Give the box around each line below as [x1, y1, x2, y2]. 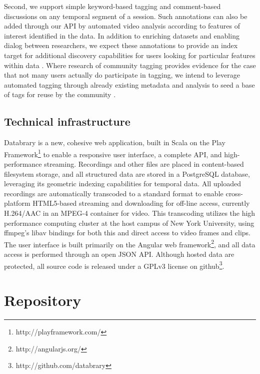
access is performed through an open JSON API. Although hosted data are [4, 248, 234, 259]
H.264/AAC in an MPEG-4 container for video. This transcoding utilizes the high [4, 207, 255, 218]
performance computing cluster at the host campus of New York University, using [4, 217, 254, 228]
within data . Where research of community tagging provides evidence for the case [4, 60, 256, 70]
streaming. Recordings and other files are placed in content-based [44, 158, 244, 169]
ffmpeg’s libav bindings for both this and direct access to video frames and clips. [4, 227, 250, 238]
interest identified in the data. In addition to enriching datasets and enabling [4, 30, 239, 41]
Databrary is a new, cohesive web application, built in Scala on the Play [4, 137, 225, 148]
